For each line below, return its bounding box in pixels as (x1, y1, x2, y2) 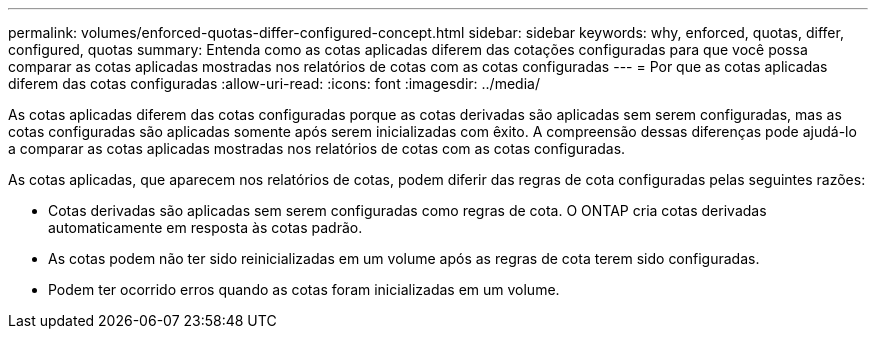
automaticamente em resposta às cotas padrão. (48, 219, 363, 236)
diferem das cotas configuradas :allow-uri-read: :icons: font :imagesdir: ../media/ (8, 75, 540, 92)
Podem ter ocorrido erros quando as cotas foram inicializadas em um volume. (48, 281, 560, 298)
